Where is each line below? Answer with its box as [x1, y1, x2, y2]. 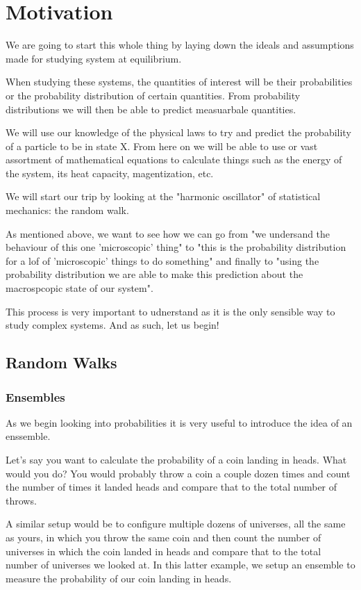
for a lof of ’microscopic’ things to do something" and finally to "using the [6, 253, 319, 268]
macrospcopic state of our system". [6, 281, 153, 295]
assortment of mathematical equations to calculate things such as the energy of [6, 152, 342, 167]
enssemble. [6, 429, 51, 443]
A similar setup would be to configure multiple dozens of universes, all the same [6, 516, 346, 531]
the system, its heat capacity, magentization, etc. [6, 165, 214, 180]
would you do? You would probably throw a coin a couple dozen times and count [6, 466, 351, 480]
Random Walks [6, 352, 117, 373]
